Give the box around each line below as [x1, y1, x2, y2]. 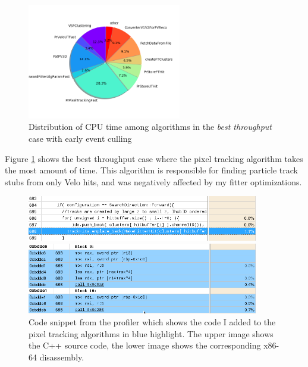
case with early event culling [29, 132, 132, 144]
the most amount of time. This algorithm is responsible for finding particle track [5, 164, 298, 176]
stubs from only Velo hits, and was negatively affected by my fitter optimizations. [5, 175, 302, 188]
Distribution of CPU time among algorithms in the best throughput [29, 120, 272, 133]
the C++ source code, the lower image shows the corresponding [29, 339, 261, 352]
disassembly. [39, 350, 84, 363]
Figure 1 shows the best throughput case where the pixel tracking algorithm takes [5, 152, 303, 164]
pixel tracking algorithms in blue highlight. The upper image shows [29, 327, 274, 340]
